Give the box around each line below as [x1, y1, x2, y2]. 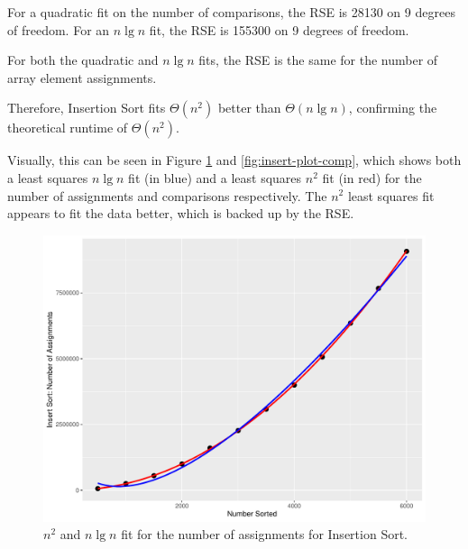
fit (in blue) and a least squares [128, 168, 302, 187]
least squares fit [347, 186, 435, 205]
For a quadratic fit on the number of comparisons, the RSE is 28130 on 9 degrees [7, 3, 455, 21]
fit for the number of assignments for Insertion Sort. [121, 525, 408, 544]
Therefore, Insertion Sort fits [7, 98, 166, 117]
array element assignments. [7, 68, 157, 87]
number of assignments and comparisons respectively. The [7, 186, 327, 205]
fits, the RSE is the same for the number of [198, 50, 438, 69]
